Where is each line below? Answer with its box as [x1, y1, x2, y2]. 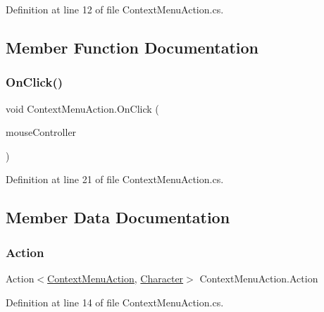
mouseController [6, 125, 77, 139]
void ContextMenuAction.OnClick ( [6, 101, 159, 116]
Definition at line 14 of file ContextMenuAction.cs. [6, 294, 224, 309]
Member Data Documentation [6, 206, 230, 228]
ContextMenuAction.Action [199, 270, 318, 285]
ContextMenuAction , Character [47, 270, 184, 285]
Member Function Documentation [6, 36, 259, 58]
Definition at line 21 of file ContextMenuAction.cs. [6, 172, 224, 187]
